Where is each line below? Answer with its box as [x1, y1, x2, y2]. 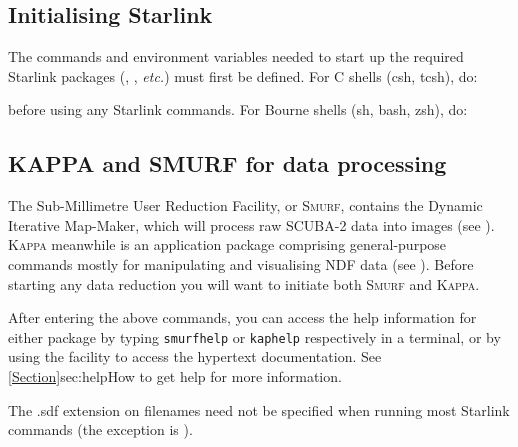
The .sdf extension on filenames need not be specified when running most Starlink [8, 399, 510, 420]
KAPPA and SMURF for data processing [8, 148, 447, 179]
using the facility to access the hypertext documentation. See [8, 346, 382, 367]
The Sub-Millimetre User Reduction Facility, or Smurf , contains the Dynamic [8, 195, 483, 216]
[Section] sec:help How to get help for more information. [8, 366, 342, 386]
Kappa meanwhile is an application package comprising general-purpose [8, 234, 447, 255]
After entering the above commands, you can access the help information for [8, 307, 477, 328]
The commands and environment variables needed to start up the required [8, 46, 464, 67]
